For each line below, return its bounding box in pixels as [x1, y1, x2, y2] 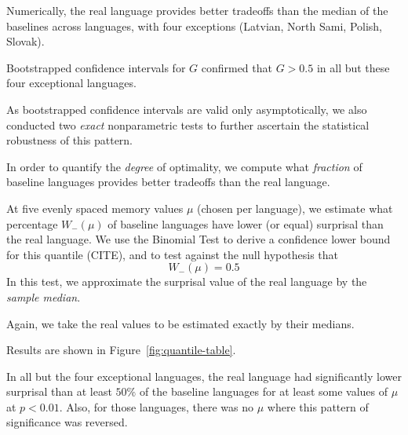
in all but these [316, 59, 390, 75]
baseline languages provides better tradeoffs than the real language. [6, 174, 330, 190]
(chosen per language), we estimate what [197, 199, 393, 216]
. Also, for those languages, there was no [59, 398, 254, 415]
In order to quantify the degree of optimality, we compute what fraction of [6, 158, 362, 174]
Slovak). [6, 33, 45, 49]
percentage [6, 215, 58, 232]
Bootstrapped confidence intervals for [6, 59, 186, 75]
